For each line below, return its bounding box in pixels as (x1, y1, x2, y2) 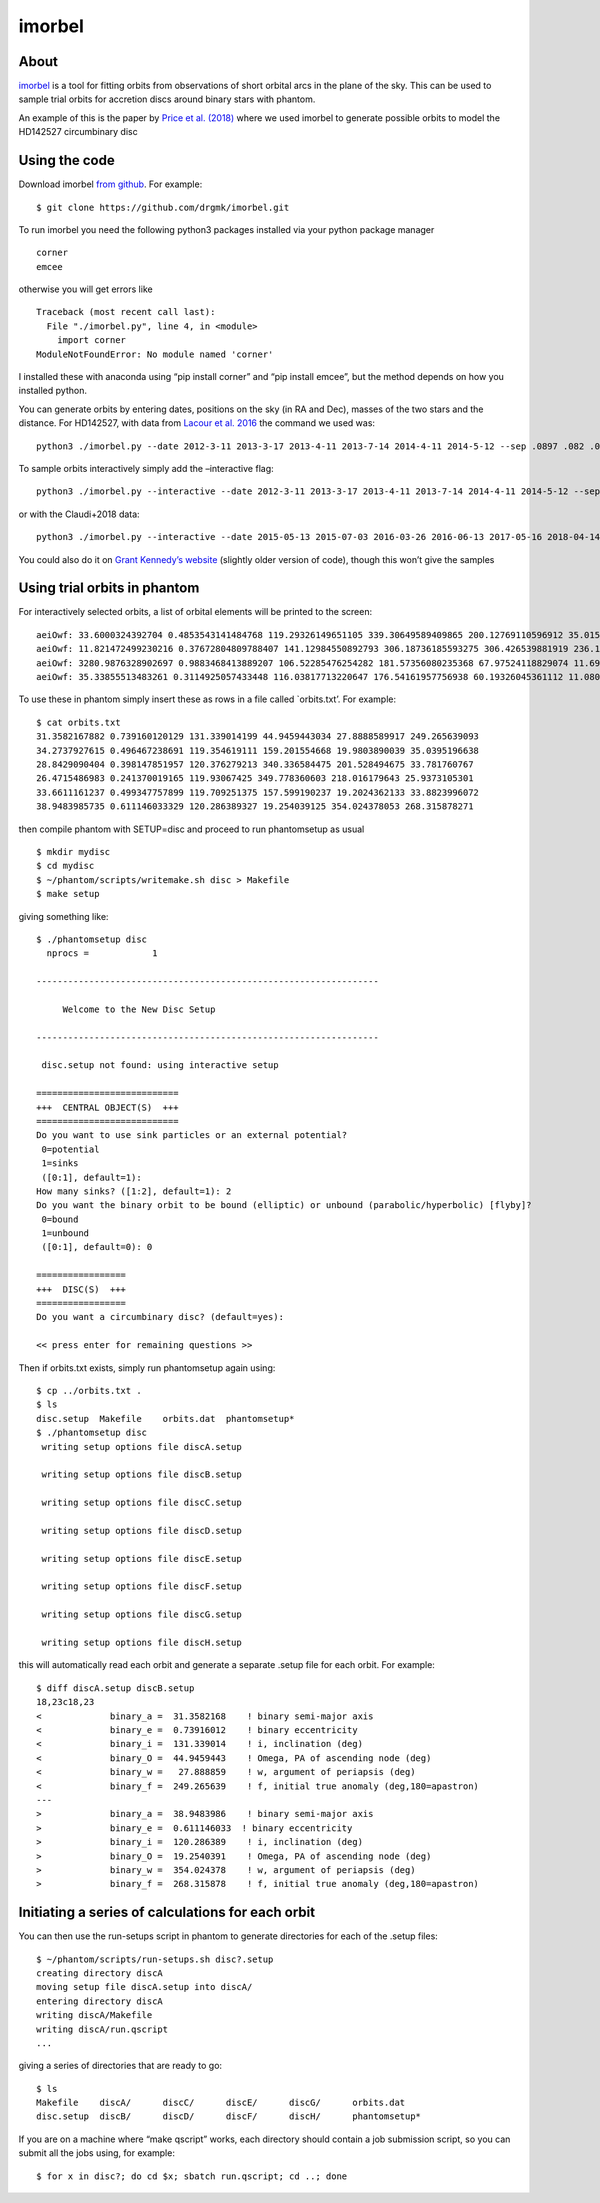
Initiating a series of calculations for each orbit (18, 1904, 315, 1921)
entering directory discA (36, 1995, 164, 2007)
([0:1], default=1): (41, 1171, 142, 1183)
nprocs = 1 (46, 948, 158, 959)
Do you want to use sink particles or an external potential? (36, 1130, 348, 1141)
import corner (56, 335, 127, 346)
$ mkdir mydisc (36, 846, 111, 857)
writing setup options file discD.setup (41, 1525, 242, 1536)
